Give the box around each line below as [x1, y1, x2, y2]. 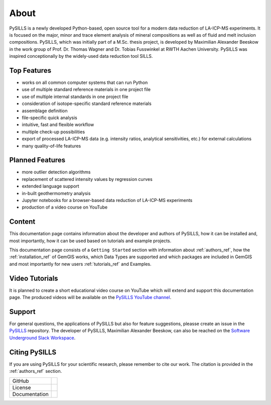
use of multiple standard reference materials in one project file [22, 86, 151, 92]
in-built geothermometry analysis [22, 190, 91, 196]
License [12, 384, 31, 391]
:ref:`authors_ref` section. [9, 368, 62, 374]
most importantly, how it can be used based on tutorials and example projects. [9, 238, 172, 244]
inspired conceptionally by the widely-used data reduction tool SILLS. [9, 53, 153, 59]
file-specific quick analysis [22, 115, 77, 121]
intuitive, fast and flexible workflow [22, 122, 94, 128]
